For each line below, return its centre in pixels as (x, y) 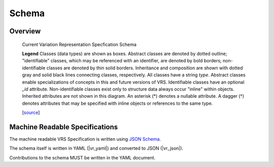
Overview (25, 31)
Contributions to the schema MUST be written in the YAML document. (82, 157)
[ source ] (31, 113)
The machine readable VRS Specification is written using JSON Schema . (85, 139)
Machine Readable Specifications (64, 127)
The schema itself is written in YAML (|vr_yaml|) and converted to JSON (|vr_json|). (96, 148)
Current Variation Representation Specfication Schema (79, 44)
